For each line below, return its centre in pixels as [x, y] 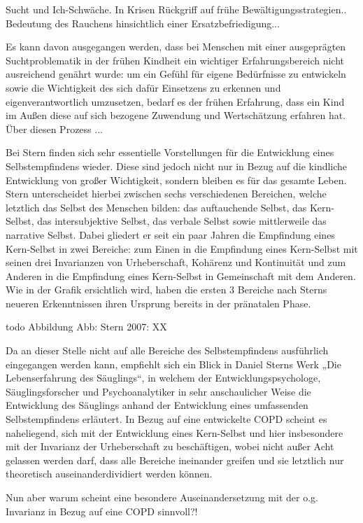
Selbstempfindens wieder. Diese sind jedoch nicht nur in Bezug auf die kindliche [177, 166]
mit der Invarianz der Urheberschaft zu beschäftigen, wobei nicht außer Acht [170, 446]
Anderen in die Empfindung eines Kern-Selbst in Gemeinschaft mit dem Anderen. [181, 276]
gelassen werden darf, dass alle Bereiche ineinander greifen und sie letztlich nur [175, 460]
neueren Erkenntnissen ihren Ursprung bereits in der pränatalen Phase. [158, 303]
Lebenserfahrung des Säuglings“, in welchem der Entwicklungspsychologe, [163, 378]
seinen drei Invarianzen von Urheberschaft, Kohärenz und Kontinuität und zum [176, 262]
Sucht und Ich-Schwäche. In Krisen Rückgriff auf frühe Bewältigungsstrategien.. [176, 9]
